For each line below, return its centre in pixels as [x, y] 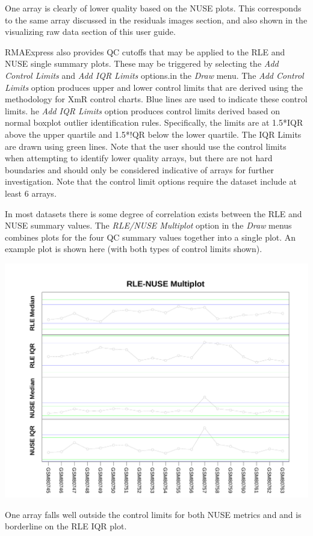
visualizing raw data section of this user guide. [90, 32]
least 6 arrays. [31, 193]
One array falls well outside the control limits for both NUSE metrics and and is [153, 514]
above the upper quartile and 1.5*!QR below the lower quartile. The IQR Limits [153, 134]
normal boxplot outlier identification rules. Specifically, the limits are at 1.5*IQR [154, 122]
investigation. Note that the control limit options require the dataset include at [151, 181]
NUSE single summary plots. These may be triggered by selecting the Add [142, 63]
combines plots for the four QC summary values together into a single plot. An [150, 237]
